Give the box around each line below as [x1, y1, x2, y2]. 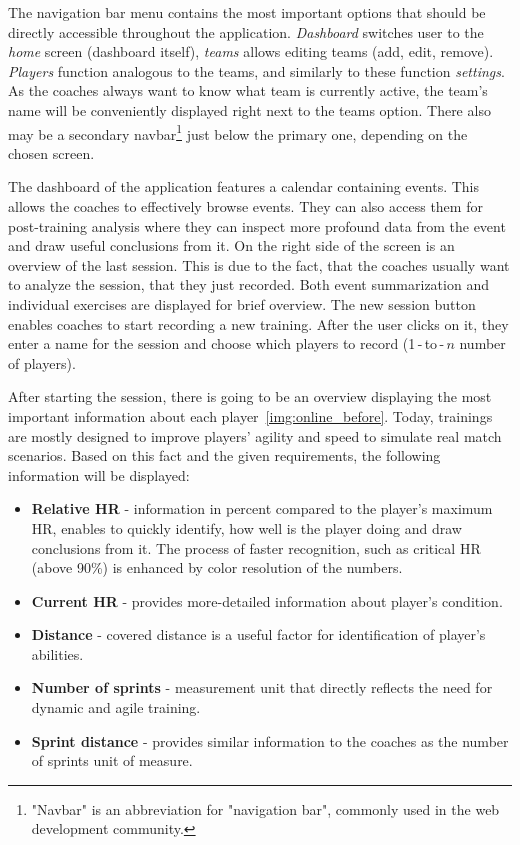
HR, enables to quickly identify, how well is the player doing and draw [31, 517, 462, 538]
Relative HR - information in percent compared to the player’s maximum [31, 498, 493, 519]
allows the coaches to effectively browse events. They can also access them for [8, 196, 483, 216]
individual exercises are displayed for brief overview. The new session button [8, 293, 476, 314]
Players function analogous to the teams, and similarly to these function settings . [8, 60, 505, 81]
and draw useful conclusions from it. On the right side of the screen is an [8, 235, 455, 256]
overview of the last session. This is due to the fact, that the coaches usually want [8, 254, 510, 275]
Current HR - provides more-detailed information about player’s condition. [31, 590, 503, 611]
